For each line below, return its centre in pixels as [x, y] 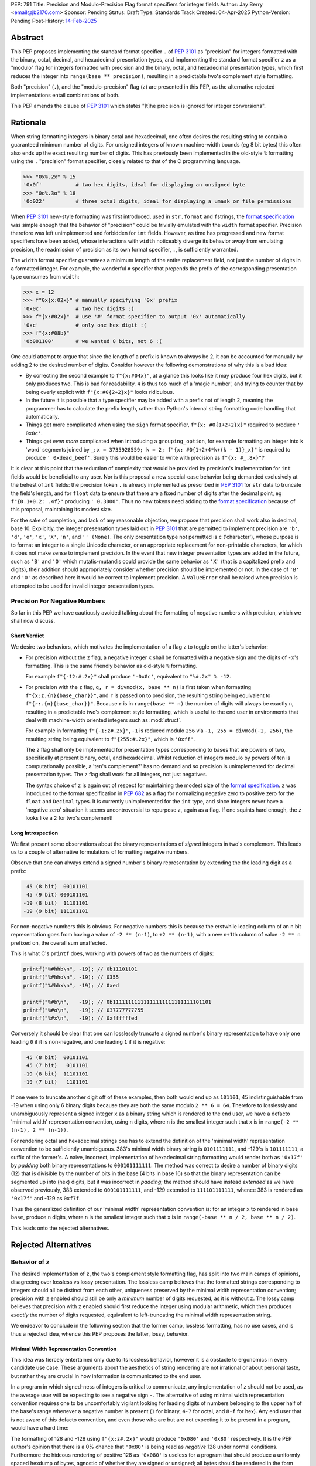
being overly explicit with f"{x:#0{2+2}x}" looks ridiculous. [100, 392]
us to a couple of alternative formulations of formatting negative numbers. [100, 852]
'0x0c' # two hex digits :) [79, 308]
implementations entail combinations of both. [65, 95]
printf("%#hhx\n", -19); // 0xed [71, 985]
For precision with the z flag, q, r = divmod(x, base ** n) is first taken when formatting [138, 687]
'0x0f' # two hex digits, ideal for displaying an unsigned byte [134, 185]
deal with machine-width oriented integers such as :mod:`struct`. [104, 720]
